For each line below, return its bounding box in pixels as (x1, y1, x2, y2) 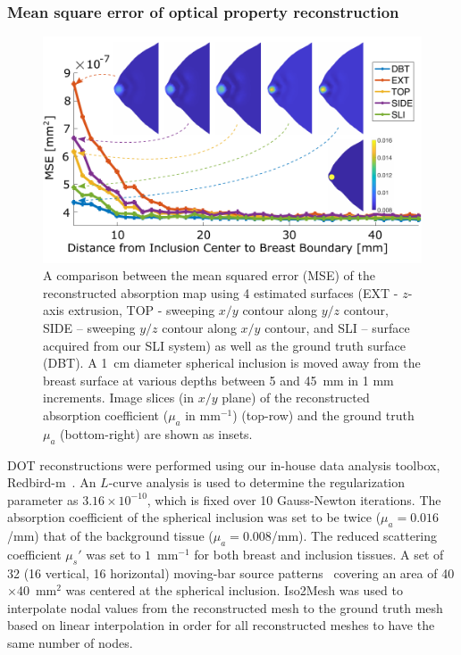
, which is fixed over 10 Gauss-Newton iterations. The (147, 490, 441, 509)
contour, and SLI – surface (264, 318, 410, 336)
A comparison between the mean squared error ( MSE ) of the (43, 266, 375, 285)
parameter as (7, 490, 79, 509)
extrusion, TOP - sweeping (68, 301, 215, 319)
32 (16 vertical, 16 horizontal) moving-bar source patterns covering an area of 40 (7, 563, 455, 582)
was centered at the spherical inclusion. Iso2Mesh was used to (65, 581, 403, 600)
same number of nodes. (7, 634, 133, 652)
